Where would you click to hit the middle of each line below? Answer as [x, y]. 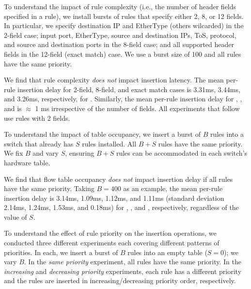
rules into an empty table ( [167, 252]
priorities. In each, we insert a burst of [61, 252]
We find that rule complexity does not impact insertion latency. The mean [114, 80]
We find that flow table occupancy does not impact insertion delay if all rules [118, 179]
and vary [46, 153]
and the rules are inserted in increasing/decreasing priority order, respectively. [120, 281]
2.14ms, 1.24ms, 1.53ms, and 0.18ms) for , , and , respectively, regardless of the [121, 207]
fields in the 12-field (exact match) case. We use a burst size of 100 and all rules [123, 54]
